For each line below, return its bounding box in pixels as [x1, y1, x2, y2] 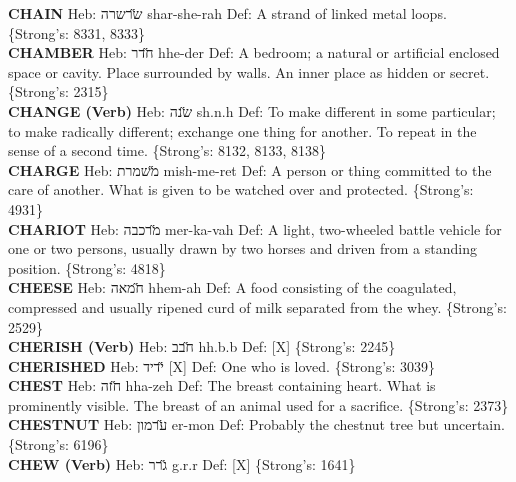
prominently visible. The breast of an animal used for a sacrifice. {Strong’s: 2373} [8, 394, 509, 415]
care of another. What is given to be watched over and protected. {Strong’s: [8, 179, 474, 200]
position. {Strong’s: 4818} [8, 257, 166, 278]
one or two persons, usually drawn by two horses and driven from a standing [8, 238, 477, 259]
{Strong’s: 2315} [8, 81, 109, 102]
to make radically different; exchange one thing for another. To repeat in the [8, 120, 477, 141]
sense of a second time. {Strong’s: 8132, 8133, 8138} [8, 140, 327, 161]
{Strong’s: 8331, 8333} [8, 22, 146, 43]
